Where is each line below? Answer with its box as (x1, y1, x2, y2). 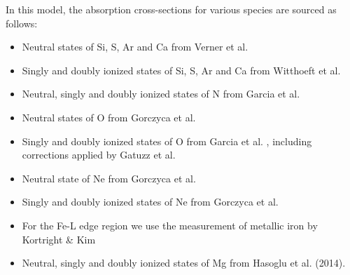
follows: (6, 15, 38, 30)
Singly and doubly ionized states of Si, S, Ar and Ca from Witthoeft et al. (22, 62, 341, 77)
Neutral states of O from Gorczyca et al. (22, 109, 196, 124)
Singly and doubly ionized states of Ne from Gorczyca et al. (22, 194, 279, 209)
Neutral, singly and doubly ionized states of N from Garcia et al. (22, 86, 300, 101)
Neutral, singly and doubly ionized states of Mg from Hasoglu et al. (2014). (22, 255, 346, 270)
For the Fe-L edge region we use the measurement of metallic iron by (22, 217, 318, 232)
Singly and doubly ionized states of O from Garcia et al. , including (22, 133, 312, 148)
